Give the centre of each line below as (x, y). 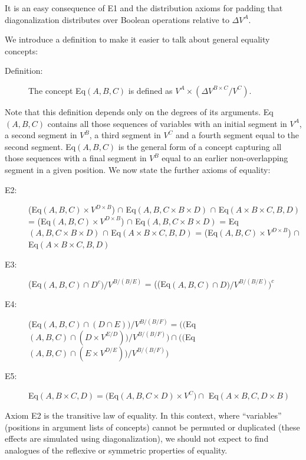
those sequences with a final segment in (76, 158)
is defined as (150, 90)
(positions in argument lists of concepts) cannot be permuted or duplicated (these (152, 427)
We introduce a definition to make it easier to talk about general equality (137, 39)
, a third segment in (125, 135)
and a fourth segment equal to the (238, 135)
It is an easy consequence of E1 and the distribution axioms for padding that (144, 8)
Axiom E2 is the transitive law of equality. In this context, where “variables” (143, 415)
